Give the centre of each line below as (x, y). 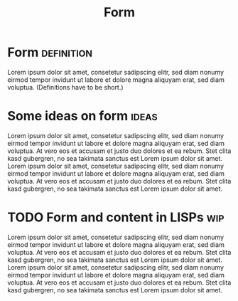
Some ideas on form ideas (82, 116)
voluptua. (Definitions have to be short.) (65, 87)
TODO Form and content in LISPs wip (116, 217)
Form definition (50, 52)
